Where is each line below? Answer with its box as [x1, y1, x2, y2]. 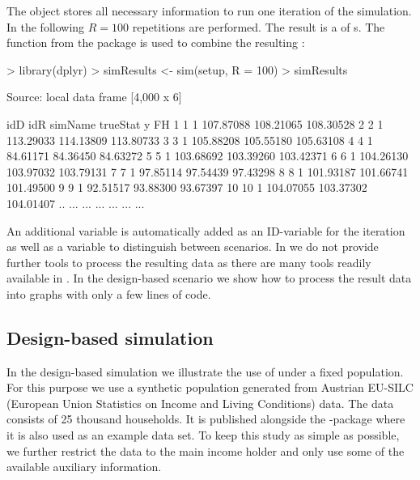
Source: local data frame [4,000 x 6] [6, 88, 182, 105]
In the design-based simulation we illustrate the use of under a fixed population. [6, 363, 404, 380]
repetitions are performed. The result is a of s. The [132, 18, 385, 35]
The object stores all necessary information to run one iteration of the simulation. [6, 2, 412, 19]
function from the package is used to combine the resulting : [6, 34, 305, 51]
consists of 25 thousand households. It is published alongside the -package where [6, 410, 405, 427]
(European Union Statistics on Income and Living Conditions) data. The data [6, 394, 394, 411]
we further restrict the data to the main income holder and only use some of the [6, 442, 405, 459]
